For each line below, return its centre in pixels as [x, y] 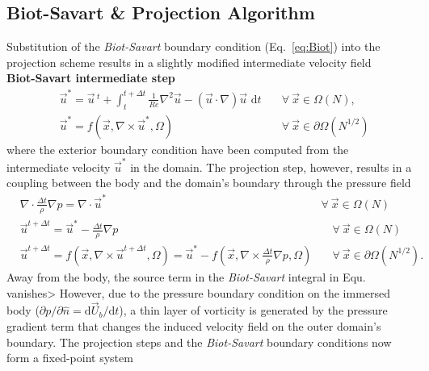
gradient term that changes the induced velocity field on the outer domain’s [194, 325]
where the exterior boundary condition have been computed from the [178, 149]
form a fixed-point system [70, 358]
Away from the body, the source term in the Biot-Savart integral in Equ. [186, 276]
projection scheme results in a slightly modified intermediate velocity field [189, 62]
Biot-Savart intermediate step [91, 78]
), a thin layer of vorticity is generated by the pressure [253, 310]
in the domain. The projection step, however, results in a [271, 167]
